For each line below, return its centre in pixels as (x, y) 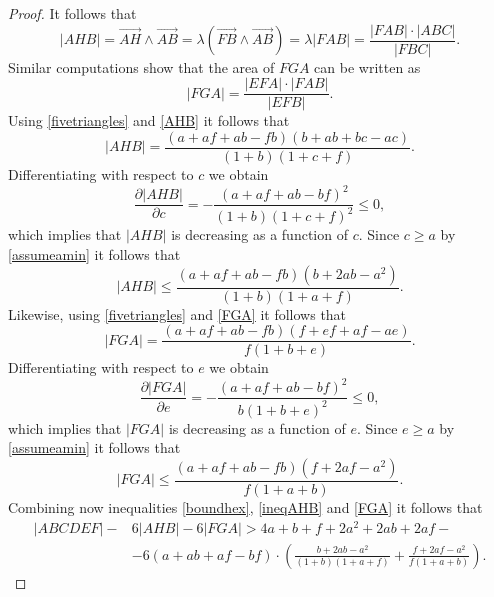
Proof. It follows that (72, 13)
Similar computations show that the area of (141, 66)
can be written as (367, 66)
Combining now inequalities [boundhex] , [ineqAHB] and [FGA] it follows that (245, 507)
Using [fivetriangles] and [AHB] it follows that (149, 120)
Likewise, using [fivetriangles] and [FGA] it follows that (177, 313)
